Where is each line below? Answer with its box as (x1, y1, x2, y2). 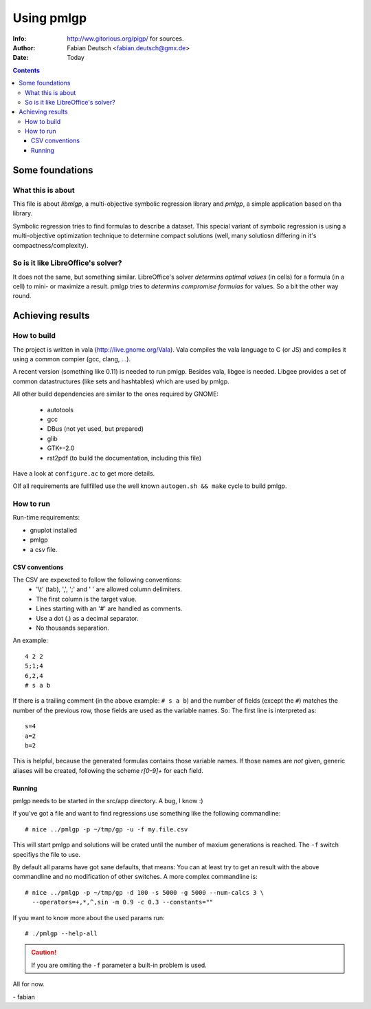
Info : (12, 34, 27, 43)
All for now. (12, 980, 45, 988)
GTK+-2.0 (47, 444, 75, 452)
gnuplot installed (30, 526, 78, 534)
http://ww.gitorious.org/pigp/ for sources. (67, 34, 184, 43)
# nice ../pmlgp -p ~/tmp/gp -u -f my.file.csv (25, 825, 188, 833)
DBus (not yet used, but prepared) (47, 425, 144, 433)
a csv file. (30, 545, 58, 553)
